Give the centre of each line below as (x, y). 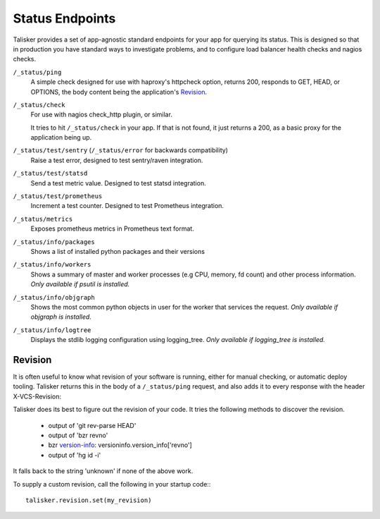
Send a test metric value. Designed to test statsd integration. (119, 183)
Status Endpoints (64, 18)
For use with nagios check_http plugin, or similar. (101, 115)
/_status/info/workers (52, 265)
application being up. (61, 138)
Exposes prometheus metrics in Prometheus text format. (113, 228)
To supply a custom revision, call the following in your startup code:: (112, 484)
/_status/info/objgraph (54, 297)
